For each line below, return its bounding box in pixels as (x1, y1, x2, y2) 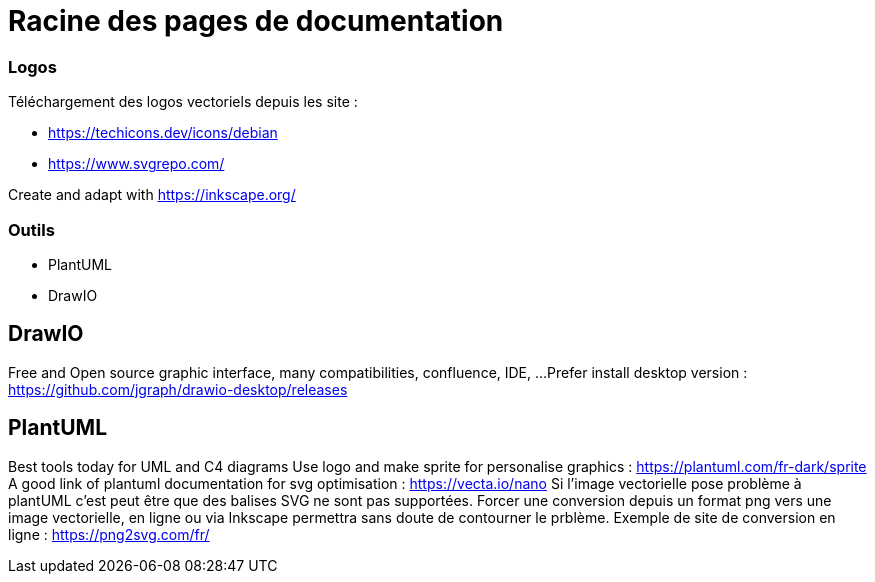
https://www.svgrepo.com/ (48, 155, 225, 173)
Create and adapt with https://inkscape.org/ (8, 186, 296, 204)
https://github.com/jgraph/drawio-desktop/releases (8, 380, 348, 398)
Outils (8, 219, 55, 240)
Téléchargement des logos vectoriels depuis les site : (8, 93, 358, 111)
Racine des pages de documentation (8, 4, 504, 38)
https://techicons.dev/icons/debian (48, 124, 278, 142)
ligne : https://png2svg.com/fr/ (8, 525, 210, 543)
